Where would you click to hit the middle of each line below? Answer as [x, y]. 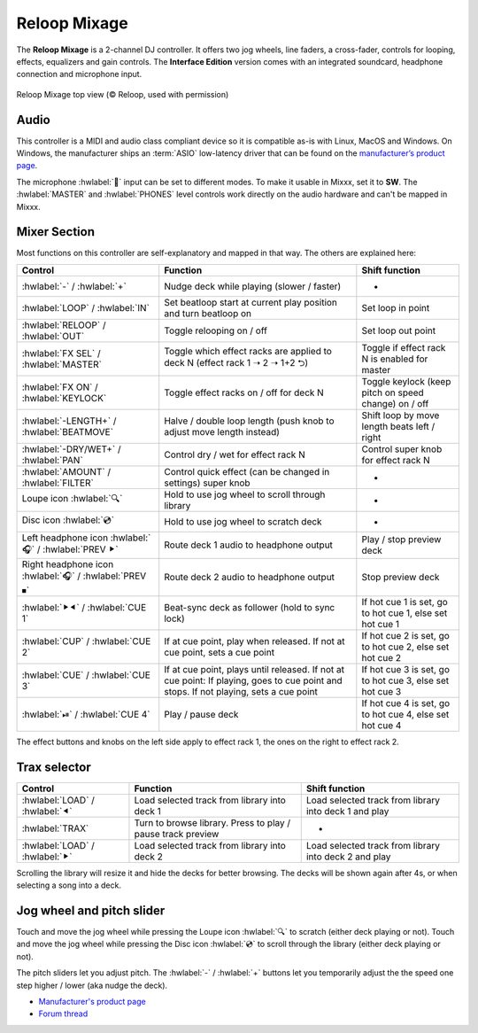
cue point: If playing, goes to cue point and [253, 680]
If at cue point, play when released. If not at [254, 641]
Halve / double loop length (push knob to [249, 421]
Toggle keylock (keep [406, 381]
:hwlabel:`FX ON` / [60, 387]
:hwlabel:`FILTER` [58, 483]
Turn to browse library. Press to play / [212, 822]
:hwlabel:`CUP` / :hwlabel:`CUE [86, 641]
